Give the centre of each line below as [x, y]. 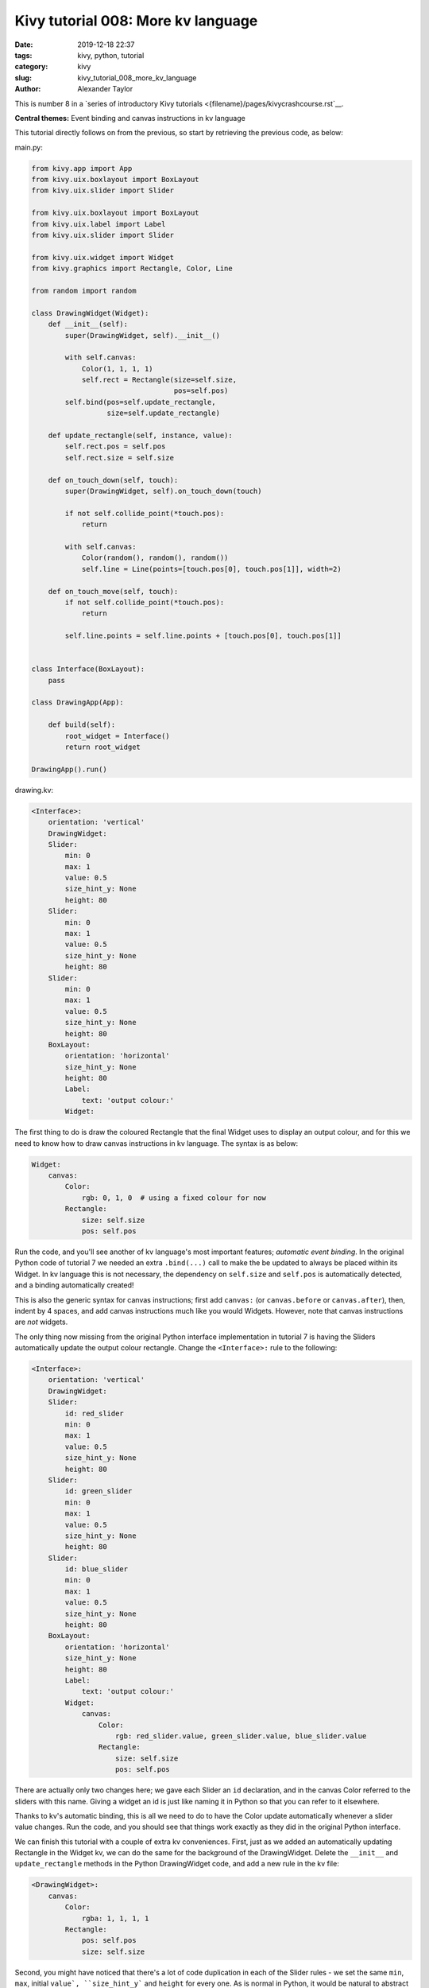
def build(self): [82, 725]
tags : [23, 55]
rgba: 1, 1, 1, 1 [115, 1918]
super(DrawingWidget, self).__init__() [142, 335]
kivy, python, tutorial [111, 55]
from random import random [84, 291]
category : [31, 67]
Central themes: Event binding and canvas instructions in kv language [130, 118]
